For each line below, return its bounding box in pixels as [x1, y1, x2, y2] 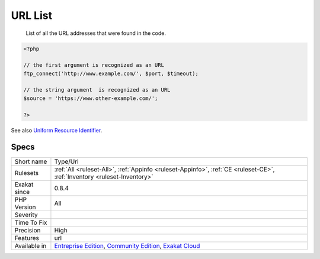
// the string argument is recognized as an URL [23, 86, 171, 93]
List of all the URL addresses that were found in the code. [25, 30, 166, 37]
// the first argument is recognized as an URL [23, 62, 164, 69]
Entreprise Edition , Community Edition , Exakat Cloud [54, 241, 200, 250]
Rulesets [14, 169, 39, 177]
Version [14, 203, 36, 211]
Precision [14, 226, 41, 234]
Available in [14, 241, 47, 250]
